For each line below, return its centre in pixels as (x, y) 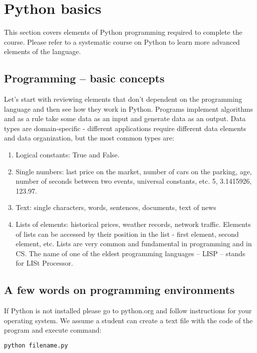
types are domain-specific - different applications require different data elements (125, 128)
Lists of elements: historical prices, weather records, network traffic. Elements (133, 224)
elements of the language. (42, 51)
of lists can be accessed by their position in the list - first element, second (127, 234)
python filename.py (36, 346)
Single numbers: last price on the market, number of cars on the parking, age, (134, 171)
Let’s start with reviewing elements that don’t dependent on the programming (123, 99)
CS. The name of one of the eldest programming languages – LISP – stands (130, 253)
